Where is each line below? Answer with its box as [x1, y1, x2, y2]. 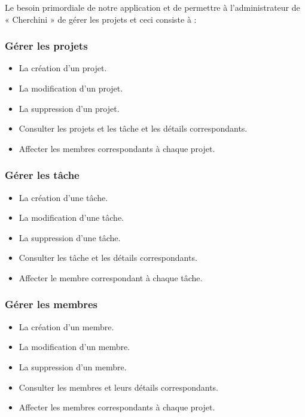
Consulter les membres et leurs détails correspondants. [19, 381, 218, 393]
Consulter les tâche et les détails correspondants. [19, 251, 197, 264]
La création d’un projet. [19, 62, 107, 74]
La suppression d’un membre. [19, 360, 127, 373]
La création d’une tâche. [19, 191, 108, 203]
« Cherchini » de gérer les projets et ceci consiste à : [5, 13, 197, 25]
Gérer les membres [5, 297, 98, 312]
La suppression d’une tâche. [19, 231, 121, 243]
